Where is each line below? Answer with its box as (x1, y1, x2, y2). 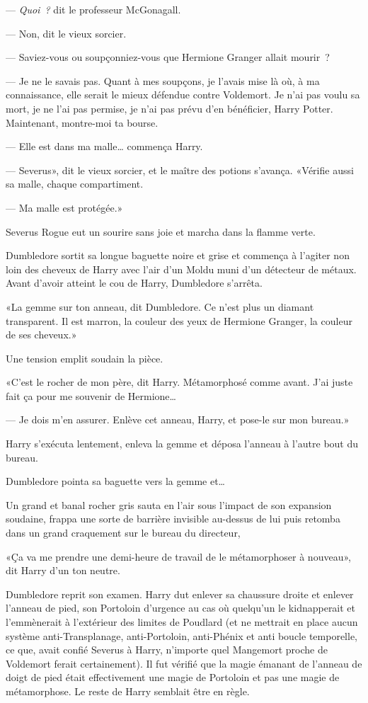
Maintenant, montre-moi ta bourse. (6, 115, 159, 130)
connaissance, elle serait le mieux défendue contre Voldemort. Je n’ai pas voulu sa (6, 87, 360, 102)
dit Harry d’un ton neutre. (6, 563, 120, 578)
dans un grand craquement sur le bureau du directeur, (6, 525, 241, 540)
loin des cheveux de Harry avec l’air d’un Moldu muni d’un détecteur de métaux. (6, 261, 357, 276)
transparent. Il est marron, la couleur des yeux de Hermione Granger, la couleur (6, 313, 352, 328)
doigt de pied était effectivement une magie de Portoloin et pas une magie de (6, 670, 340, 685)
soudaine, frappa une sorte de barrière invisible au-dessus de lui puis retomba (6, 511, 340, 526)
